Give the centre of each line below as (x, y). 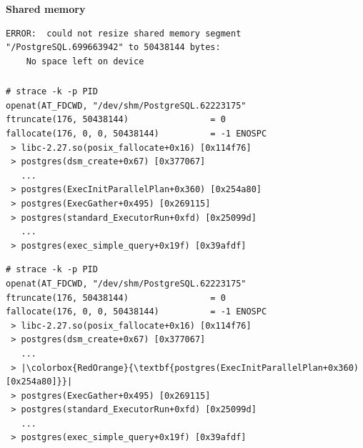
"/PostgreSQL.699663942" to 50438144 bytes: (113, 48)
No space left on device (85, 61)
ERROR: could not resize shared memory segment (124, 33)
